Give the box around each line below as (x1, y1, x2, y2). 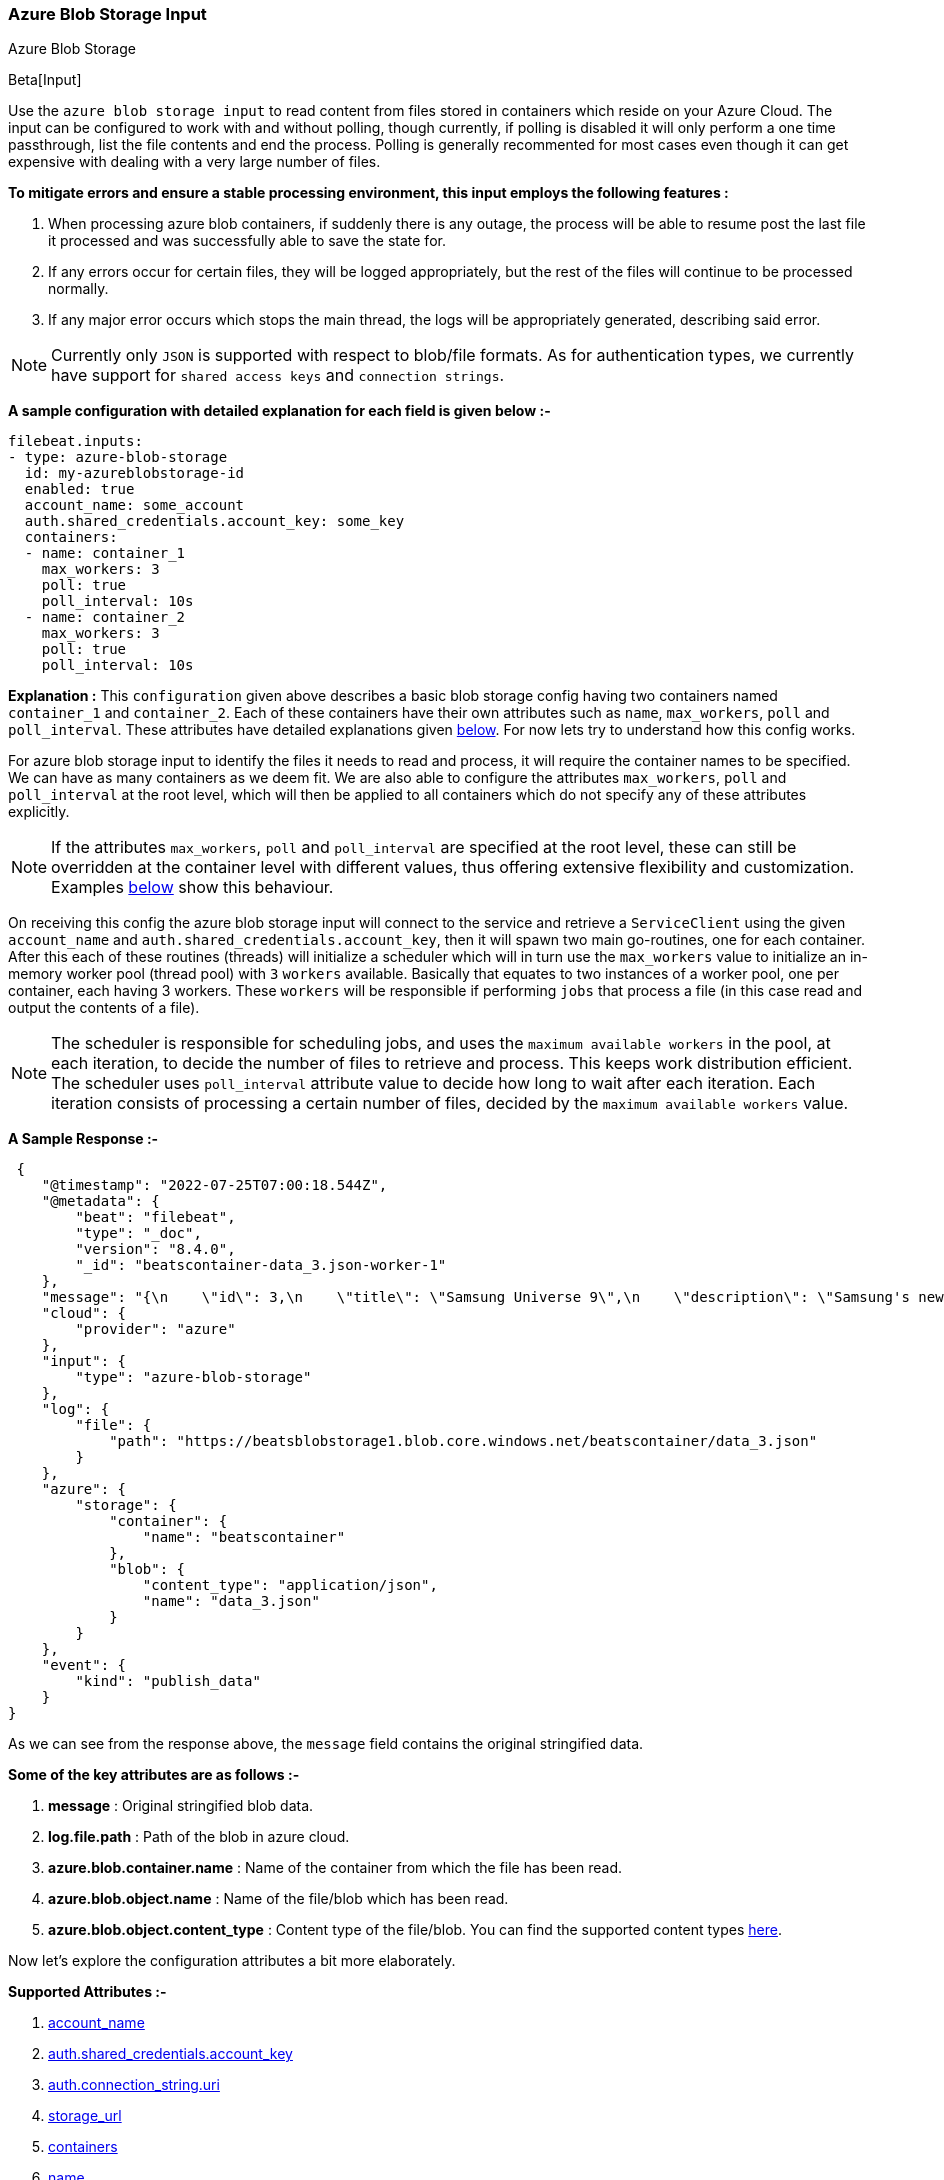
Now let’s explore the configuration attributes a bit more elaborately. (8, 1952, 456, 1970)
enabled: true (24, 481, 135, 498)
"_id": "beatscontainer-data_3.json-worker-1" (75, 1257, 447, 1274)
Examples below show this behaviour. (51, 877, 334, 898)
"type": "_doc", (75, 1225, 202, 1242)
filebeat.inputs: (8, 433, 143, 450)
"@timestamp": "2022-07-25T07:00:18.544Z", (41, 1177, 388, 1194)
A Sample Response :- (8, 1130, 159, 1148)
